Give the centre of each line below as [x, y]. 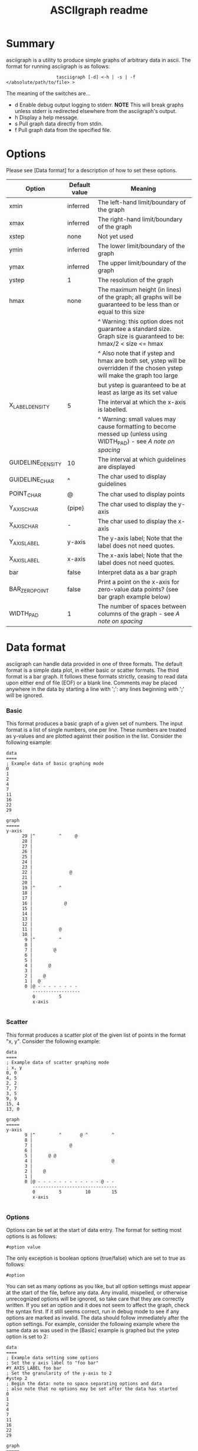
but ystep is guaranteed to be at [142, 385]
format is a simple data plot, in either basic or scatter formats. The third [93, 670]
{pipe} [76, 508]
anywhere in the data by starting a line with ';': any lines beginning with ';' [95, 689]
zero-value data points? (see [138, 590]
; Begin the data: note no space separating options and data [84, 1384]
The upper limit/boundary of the [142, 263]
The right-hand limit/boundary [140, 219]
